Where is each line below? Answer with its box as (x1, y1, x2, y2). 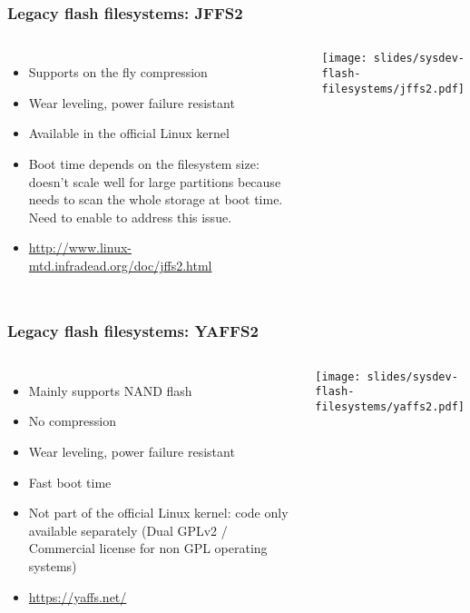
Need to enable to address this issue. (28, 207, 232, 226)
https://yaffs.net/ (28, 587, 127, 606)
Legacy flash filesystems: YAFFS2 (7, 320, 259, 342)
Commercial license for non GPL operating (28, 539, 268, 558)
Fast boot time (28, 472, 112, 491)
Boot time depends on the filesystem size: (28, 154, 259, 173)
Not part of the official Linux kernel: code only (28, 503, 289, 522)
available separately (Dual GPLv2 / (28, 520, 228, 539)
